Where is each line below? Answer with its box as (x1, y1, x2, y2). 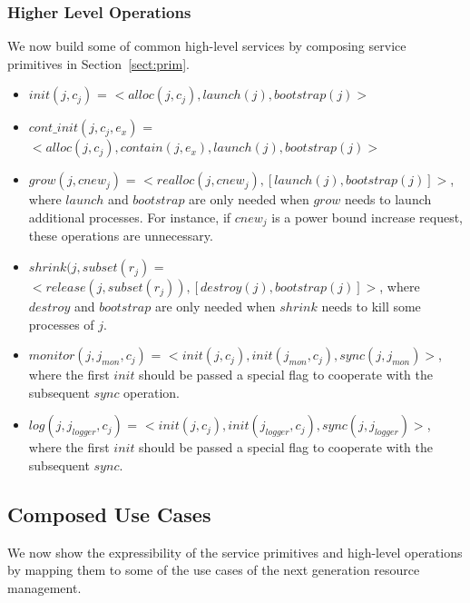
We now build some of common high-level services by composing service (7, 36, 406, 55)
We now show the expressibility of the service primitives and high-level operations (7, 542, 463, 561)
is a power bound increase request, (271, 208, 463, 226)
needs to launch (344, 190, 432, 209)
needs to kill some (321, 297, 421, 316)
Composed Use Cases (7, 500, 211, 528)
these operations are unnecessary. (28, 226, 213, 245)
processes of (28, 314, 94, 333)
